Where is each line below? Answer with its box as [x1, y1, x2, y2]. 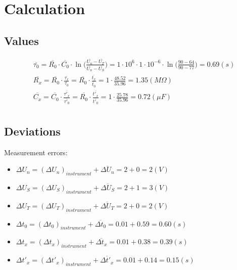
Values [4, 32, 39, 48]
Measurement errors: [4, 147, 68, 157]
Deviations [4, 123, 61, 139]
